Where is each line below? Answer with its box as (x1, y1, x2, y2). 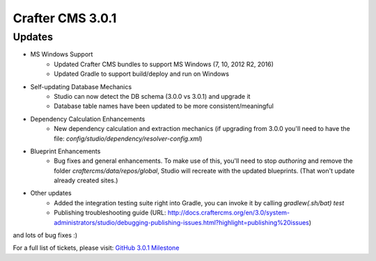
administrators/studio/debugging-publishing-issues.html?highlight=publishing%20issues (54, 218, 310, 226)
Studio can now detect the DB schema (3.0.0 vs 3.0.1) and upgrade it (54, 92, 251, 100)
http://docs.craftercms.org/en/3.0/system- (167, 209, 290, 217)
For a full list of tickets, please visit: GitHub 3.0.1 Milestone (13, 244, 180, 252)
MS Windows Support (30, 50, 93, 58)
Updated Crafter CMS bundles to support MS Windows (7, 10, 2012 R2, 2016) (54, 60, 274, 68)
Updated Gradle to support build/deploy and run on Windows (54, 70, 230, 78)
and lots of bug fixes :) (13, 231, 78, 239)
